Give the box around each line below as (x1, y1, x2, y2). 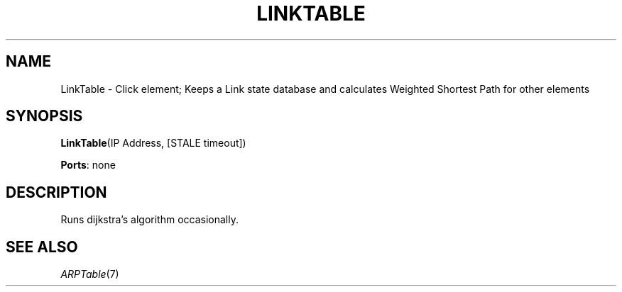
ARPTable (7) (60, 268, 119, 281)
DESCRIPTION (6, 183, 107, 201)
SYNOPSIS (6, 107, 83, 125)
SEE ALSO (6, 237, 78, 256)
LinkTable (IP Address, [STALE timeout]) (60, 137, 246, 150)
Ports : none (60, 159, 116, 172)
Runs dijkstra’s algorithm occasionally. (60, 213, 239, 226)
